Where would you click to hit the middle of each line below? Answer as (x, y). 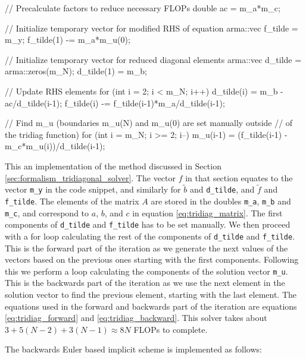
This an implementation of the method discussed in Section (113, 166)
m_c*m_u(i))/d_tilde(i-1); (55, 146)
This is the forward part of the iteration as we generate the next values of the (146, 248)
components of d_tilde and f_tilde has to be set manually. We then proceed (148, 224)
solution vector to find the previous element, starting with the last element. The (151, 295)
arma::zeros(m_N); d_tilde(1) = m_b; (76, 71)
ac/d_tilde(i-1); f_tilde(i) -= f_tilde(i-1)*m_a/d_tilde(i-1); (115, 103)
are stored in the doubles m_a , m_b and (221, 201)
